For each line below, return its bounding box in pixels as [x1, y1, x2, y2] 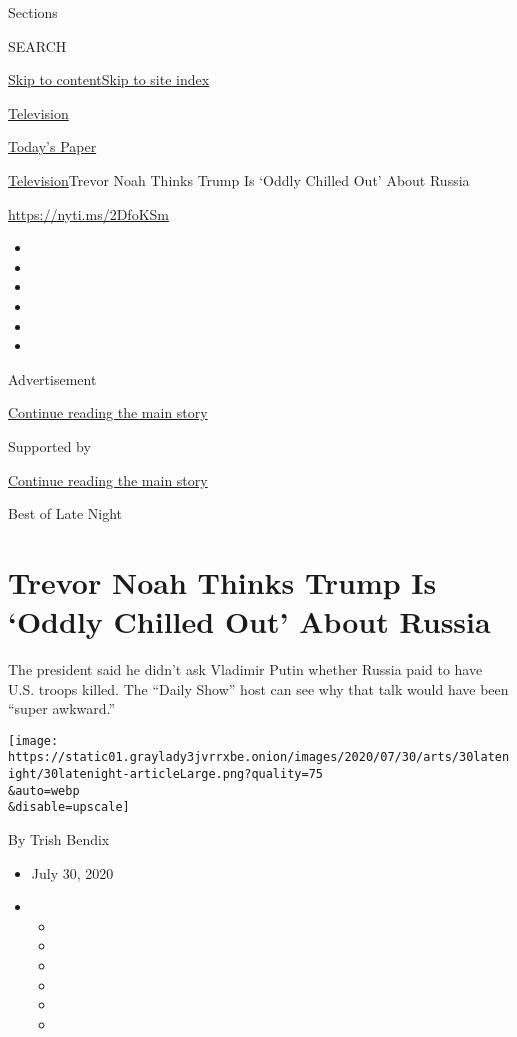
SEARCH [8, 35, 67, 56]
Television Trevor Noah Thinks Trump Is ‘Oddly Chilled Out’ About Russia [8, 169, 470, 190]
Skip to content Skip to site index [8, 69, 210, 90]
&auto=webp [8, 783, 80, 798]
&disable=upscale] [8, 800, 130, 815]
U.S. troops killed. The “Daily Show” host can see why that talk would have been [8, 678, 509, 699]
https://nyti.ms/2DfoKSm [8, 203, 169, 224]
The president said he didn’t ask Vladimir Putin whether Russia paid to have [8, 659, 483, 679]
